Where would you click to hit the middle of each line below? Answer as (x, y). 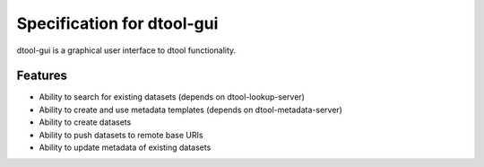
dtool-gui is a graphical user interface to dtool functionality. (126, 50)
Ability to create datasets (85, 122)
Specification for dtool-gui (117, 23)
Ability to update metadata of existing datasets (125, 147)
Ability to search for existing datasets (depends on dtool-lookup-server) (172, 97)
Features (42, 76)
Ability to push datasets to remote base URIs (121, 135)
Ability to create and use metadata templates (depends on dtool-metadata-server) (190, 110)
